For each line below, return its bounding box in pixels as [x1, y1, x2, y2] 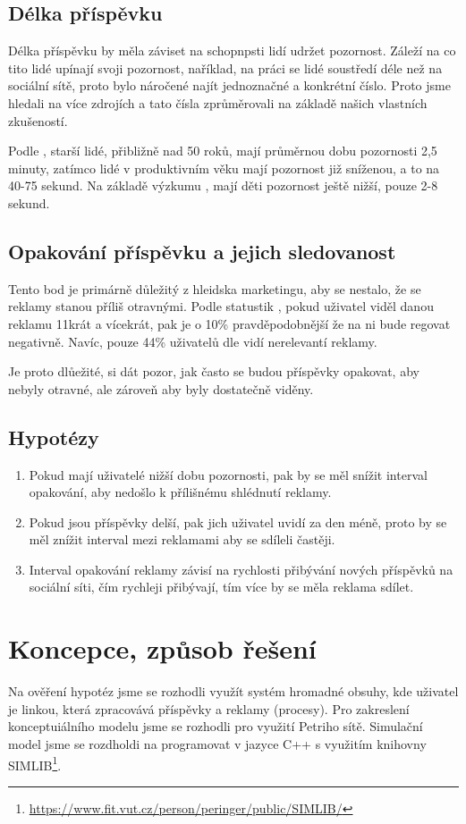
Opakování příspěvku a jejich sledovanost [8, 237, 396, 265]
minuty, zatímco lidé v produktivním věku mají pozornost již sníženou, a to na [8, 158, 440, 177]
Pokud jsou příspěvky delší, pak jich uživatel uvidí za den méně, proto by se [29, 512, 447, 531]
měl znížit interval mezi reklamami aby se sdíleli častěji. [29, 530, 335, 549]
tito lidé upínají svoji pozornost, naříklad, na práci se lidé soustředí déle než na [8, 58, 443, 77]
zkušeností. [8, 111, 68, 130]
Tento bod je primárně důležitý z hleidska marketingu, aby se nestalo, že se [8, 279, 421, 298]
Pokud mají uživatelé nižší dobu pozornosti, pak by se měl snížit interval [29, 465, 428, 483]
